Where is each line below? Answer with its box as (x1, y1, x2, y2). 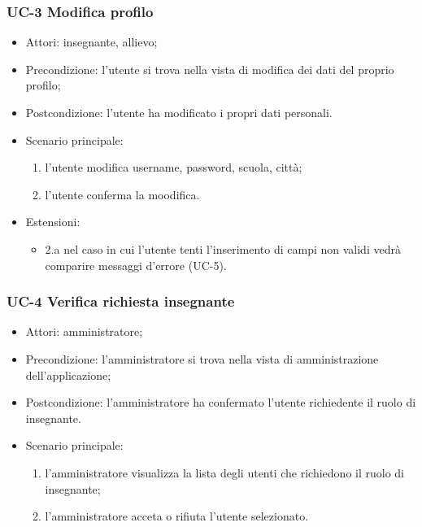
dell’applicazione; (25, 366, 111, 383)
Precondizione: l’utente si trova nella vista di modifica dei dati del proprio (25, 60, 394, 77)
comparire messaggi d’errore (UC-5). (45, 256, 227, 273)
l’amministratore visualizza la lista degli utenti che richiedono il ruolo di (45, 464, 404, 481)
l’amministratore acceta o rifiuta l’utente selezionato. (45, 507, 309, 525)
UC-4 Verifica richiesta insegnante (7, 291, 235, 311)
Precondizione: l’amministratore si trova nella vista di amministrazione (25, 350, 379, 367)
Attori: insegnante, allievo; (25, 33, 158, 50)
